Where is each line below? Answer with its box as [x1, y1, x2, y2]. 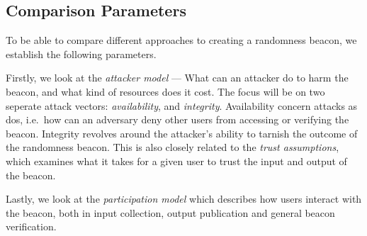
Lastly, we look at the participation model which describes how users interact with [6, 191, 362, 206]
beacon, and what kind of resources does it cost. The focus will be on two [6, 84, 325, 99]
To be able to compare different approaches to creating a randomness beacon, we [6, 33, 357, 47]
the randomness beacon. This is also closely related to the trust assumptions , [6, 140, 339, 154]
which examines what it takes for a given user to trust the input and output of [6, 153, 347, 168]
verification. [6, 219, 57, 234]
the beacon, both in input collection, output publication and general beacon [6, 205, 335, 220]
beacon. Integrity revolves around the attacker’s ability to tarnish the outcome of [6, 125, 358, 140]
